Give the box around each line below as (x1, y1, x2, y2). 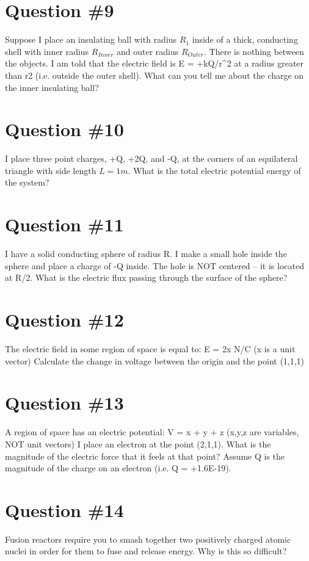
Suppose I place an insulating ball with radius (5, 33, 177, 46)
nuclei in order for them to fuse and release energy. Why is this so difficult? (5, 545, 287, 557)
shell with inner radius (5, 45, 89, 57)
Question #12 (5, 307, 124, 332)
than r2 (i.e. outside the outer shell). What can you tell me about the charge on (5, 68, 304, 81)
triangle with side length (5, 164, 96, 176)
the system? (5, 176, 49, 189)
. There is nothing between (204, 45, 304, 57)
